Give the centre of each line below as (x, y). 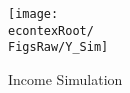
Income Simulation (65, 78)
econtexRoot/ (51, 30)
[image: (33, 14)
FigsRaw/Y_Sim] (58, 47)
